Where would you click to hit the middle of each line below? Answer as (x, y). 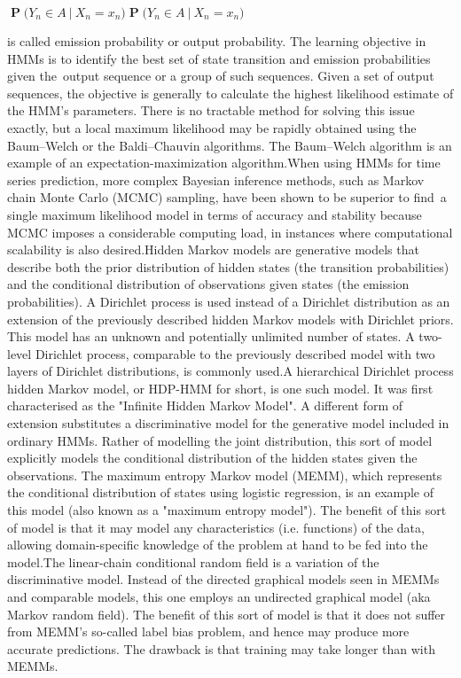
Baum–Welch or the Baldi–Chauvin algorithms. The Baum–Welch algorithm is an (230, 145)
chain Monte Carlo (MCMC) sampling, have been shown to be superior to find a (227, 197)
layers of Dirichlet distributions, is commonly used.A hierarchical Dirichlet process (230, 371)
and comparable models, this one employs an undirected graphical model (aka (219, 596)
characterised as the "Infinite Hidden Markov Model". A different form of (205, 405)
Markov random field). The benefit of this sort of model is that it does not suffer (227, 614)
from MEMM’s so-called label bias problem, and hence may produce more (208, 631)
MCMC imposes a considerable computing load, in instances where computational (230, 232)
